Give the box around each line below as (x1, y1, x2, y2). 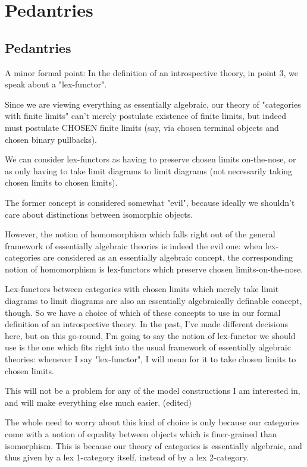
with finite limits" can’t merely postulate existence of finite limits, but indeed (5, 109, 287, 122)
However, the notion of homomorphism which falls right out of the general (5, 228, 275, 240)
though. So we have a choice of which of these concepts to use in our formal (5, 306, 281, 318)
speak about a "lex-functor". (5, 78, 107, 90)
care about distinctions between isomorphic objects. (5, 208, 193, 220)
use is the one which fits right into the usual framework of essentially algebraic (5, 341, 291, 353)
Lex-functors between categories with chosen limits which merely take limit (5, 283, 279, 295)
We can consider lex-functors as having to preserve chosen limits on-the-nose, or (5, 153, 296, 165)
